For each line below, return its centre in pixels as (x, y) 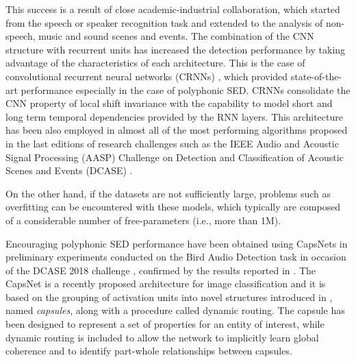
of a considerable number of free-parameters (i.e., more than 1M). (143, 220)
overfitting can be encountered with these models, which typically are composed (173, 207)
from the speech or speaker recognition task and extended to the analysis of (164, 22)
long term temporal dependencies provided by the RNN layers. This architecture (174, 116)
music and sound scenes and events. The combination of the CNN (176, 36)
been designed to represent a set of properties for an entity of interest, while (165, 324)
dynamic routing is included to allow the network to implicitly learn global (162, 337)
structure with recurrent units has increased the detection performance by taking (176, 49)
